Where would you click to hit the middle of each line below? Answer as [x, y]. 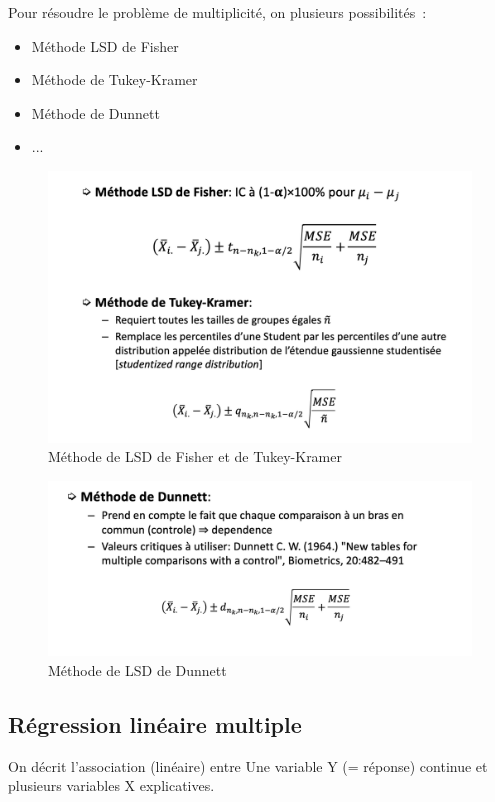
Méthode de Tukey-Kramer [114, 79]
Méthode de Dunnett [95, 112]
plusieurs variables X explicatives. [111, 785]
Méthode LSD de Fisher [105, 45]
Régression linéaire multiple [155, 723]
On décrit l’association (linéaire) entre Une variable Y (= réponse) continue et [248, 765]
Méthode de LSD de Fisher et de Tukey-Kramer [195, 456]
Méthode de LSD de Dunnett [137, 669]
